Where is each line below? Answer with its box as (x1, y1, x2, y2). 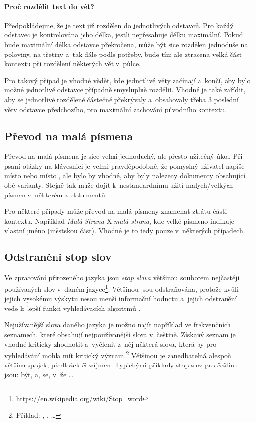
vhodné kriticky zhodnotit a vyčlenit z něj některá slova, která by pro (4, 338, 217, 349)
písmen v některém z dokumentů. (4, 189, 107, 199)
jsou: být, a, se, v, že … (4, 369, 74, 379)
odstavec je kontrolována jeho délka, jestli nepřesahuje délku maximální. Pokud (4, 29, 243, 40)
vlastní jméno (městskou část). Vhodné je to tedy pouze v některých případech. (4, 225, 245, 235)
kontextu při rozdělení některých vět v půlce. (4, 58, 141, 69)
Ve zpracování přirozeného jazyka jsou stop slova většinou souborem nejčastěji (4, 272, 240, 282)
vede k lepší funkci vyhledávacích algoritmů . (4, 303, 141, 313)
